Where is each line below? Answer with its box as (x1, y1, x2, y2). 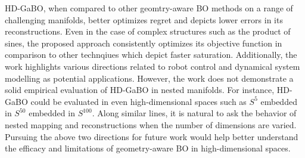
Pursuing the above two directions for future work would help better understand (5, 130, 298, 142)
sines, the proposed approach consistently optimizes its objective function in (5, 36, 282, 49)
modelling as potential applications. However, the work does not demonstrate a (5, 72, 294, 84)
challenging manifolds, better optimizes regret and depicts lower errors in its (5, 13, 283, 26)
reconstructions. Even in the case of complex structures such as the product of (5, 25, 291, 38)
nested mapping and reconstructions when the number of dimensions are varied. (5, 118, 297, 131)
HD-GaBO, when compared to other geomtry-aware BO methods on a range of (5, 2, 293, 14)
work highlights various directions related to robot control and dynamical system (5, 60, 300, 72)
